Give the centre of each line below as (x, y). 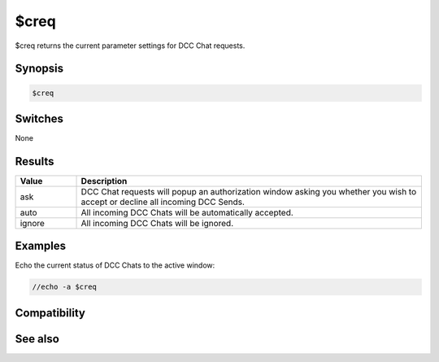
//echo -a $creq (65, 287)
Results (35, 161)
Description (104, 181)
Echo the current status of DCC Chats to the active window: (115, 265)
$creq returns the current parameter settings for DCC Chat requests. (130, 46)
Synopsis (39, 69)
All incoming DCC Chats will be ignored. (157, 223)
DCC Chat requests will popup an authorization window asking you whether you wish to (249, 191)
